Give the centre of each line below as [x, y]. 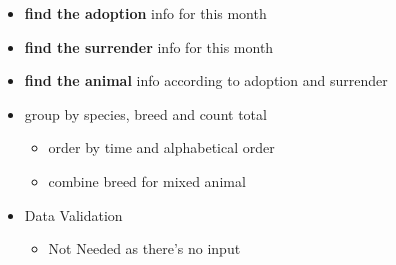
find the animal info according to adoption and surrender [206, 80]
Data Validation [73, 214]
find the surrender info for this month [149, 46]
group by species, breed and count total [145, 113]
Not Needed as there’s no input [144, 248]
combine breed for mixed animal [147, 180]
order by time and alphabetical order [161, 147]
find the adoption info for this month [145, 13]
